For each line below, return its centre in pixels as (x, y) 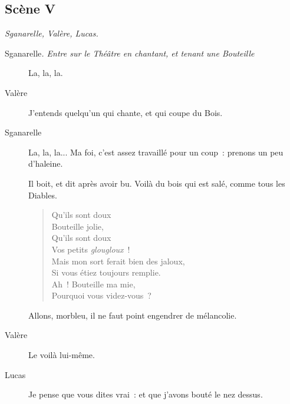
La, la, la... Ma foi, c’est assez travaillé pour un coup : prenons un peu (156, 152)
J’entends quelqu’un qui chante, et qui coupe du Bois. (126, 112)
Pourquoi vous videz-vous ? (101, 295)
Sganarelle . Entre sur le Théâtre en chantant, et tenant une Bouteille (130, 53)
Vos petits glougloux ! (91, 249)
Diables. (43, 195)
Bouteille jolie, (78, 226)
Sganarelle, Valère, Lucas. (52, 33)
